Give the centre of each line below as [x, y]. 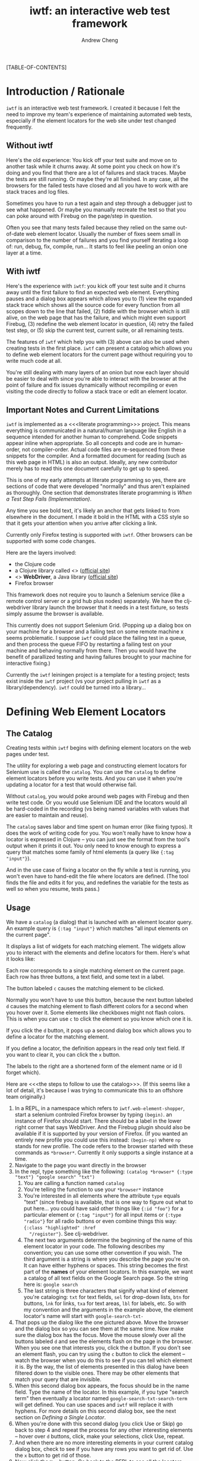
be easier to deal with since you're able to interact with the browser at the [96, 378]
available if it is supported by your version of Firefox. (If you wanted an [101, 1134]
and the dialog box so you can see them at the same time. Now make [99, 1329]
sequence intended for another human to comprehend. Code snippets [92, 437]
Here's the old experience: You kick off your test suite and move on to [91, 160]
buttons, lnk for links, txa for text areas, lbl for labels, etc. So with [105, 1304]
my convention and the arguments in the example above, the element [108, 1310]
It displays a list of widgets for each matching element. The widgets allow [96, 946]
